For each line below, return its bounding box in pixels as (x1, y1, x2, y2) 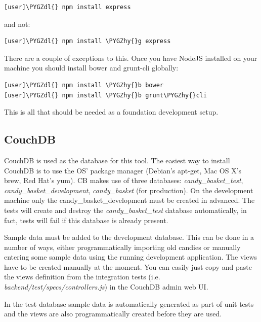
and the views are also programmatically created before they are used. (4, 308, 222, 319)
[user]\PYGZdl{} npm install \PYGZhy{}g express (4, 38, 171, 45)
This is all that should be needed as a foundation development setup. (4, 106, 219, 117)
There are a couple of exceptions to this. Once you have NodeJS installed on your (4, 52, 257, 63)
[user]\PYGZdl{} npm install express (4, 4, 131, 11)
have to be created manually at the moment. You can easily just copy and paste (4, 261, 252, 272)
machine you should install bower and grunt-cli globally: (4, 62, 179, 73)
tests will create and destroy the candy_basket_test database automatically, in (4, 204, 247, 215)
